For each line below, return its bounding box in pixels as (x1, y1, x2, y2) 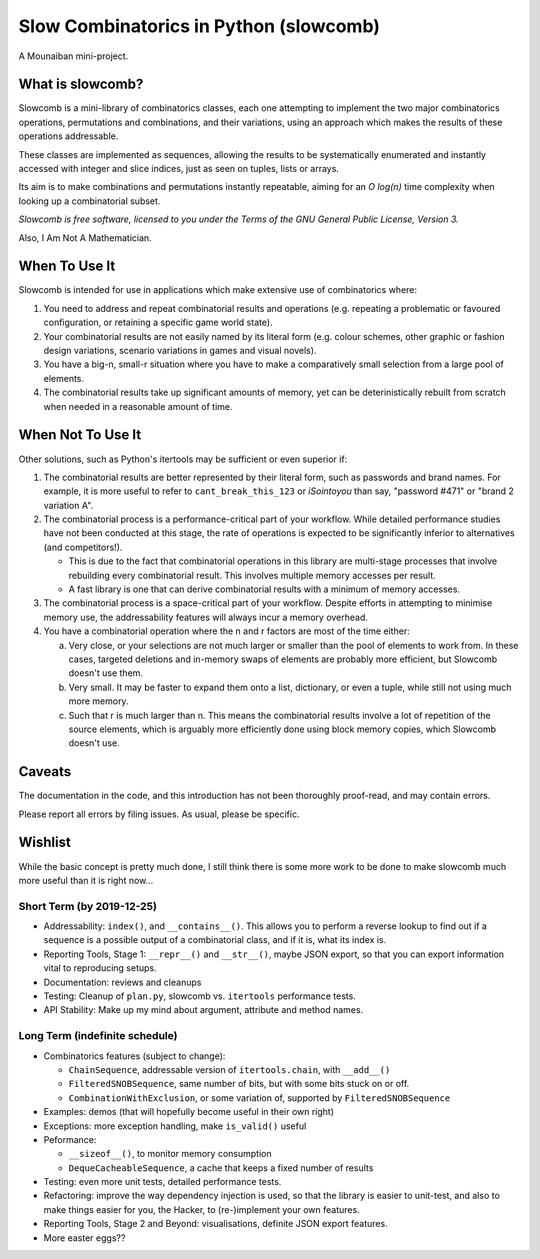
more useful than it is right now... (18, 874, 154, 886)
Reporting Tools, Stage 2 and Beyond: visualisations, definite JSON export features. (43, 1218, 389, 1230)
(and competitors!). (43, 541, 123, 553)
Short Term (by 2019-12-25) (18, 899, 157, 913)
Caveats (18, 763, 72, 780)
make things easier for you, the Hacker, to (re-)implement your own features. (43, 1203, 360, 1215)
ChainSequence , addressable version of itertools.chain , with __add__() (68, 1063, 391, 1075)
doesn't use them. (68, 667, 144, 679)
